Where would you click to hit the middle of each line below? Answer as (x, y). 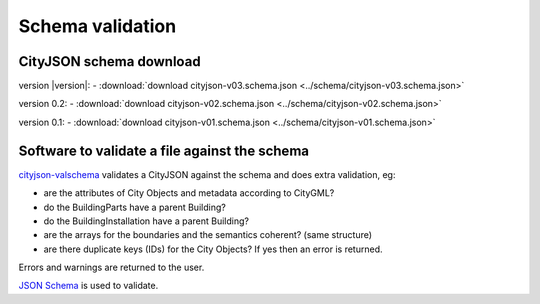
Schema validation (97, 26)
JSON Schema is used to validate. (88, 286)
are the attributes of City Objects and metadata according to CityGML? (189, 193)
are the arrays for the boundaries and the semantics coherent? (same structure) (208, 235)
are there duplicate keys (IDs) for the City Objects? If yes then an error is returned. (213, 249)
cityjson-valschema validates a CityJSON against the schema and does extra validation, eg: (207, 174)
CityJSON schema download (109, 61)
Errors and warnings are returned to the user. (111, 267)
